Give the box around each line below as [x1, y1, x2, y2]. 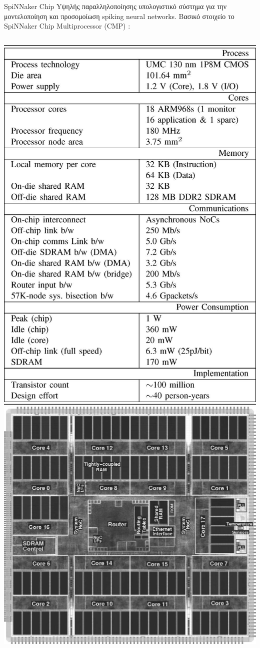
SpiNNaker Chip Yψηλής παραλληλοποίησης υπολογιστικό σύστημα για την [4, 1, 227, 11]
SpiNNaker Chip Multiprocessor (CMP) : [4, 21, 130, 31]
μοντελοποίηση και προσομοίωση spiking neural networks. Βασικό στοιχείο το [4, 11, 234, 21]
